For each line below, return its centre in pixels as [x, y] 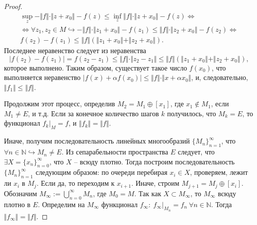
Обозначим [21, 193]
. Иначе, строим [155, 183]
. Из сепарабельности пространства [115, 152]
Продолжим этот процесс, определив [60, 104]
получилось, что [192, 113]
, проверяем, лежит [219, 172]
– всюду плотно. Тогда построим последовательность [154, 161]
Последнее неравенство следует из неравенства [75, 50]
